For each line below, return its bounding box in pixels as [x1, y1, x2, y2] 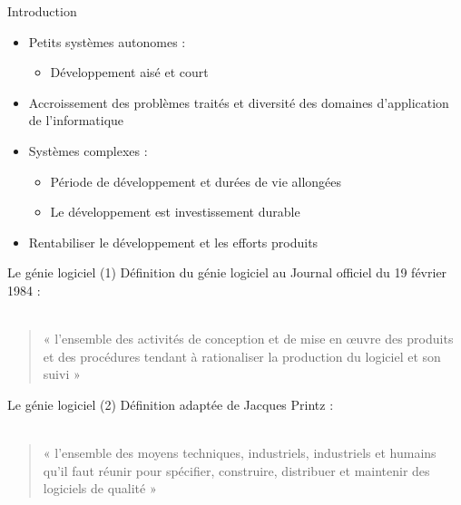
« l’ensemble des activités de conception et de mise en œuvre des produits [43, 329, 454, 348]
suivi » [43, 364, 81, 384]
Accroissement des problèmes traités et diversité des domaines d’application [28, 92, 449, 112]
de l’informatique [28, 111, 124, 130]
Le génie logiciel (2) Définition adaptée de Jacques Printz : [7, 394, 334, 413]
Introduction [7, 2, 77, 20]
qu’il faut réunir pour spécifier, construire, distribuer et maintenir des [43, 461, 430, 480]
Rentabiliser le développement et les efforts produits [28, 232, 319, 251]
